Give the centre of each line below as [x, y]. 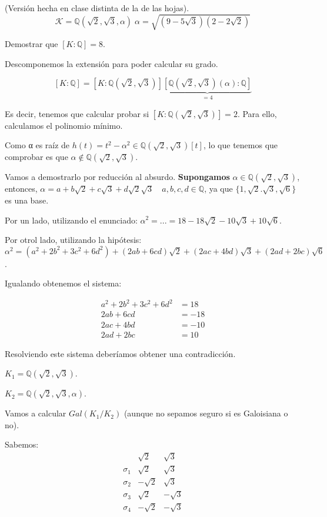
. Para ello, [257, 113]
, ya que [218, 189]
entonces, [21, 189]
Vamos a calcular [36, 413]
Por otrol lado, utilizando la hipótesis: [73, 240]
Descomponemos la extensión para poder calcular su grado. [111, 63]
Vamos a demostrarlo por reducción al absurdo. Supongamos [117, 177]
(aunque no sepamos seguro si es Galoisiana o [206, 413]
